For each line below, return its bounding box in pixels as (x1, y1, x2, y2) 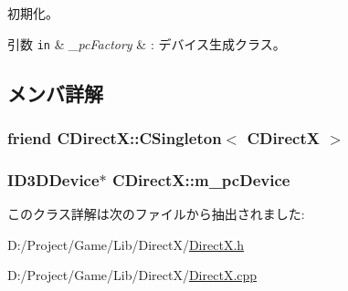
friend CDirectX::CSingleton (7, 126, 222, 149)
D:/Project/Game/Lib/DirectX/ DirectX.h (7, 234, 245, 254)
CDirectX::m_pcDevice (112, 168, 290, 191)
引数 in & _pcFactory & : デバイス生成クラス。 (7, 34, 286, 53)
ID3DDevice (7, 168, 100, 191)
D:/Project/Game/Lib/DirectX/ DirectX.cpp (7, 265, 258, 285)
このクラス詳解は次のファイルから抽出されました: (7, 204, 305, 223)
